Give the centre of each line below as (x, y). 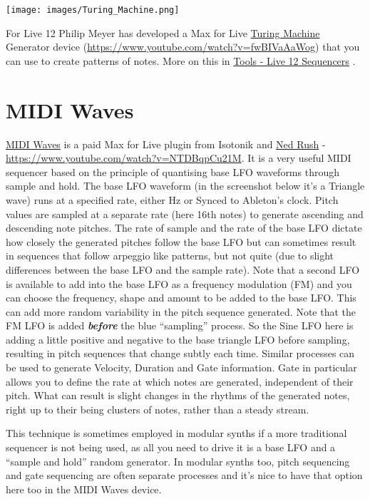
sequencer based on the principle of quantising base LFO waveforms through (173, 171)
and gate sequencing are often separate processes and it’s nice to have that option (184, 475)
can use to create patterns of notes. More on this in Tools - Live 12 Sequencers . (181, 60)
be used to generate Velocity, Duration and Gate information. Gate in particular (181, 367)
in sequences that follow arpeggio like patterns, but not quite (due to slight (170, 256)
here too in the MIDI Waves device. (84, 489)
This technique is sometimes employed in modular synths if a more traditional (176, 433)
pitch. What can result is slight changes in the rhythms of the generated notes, (178, 395)
